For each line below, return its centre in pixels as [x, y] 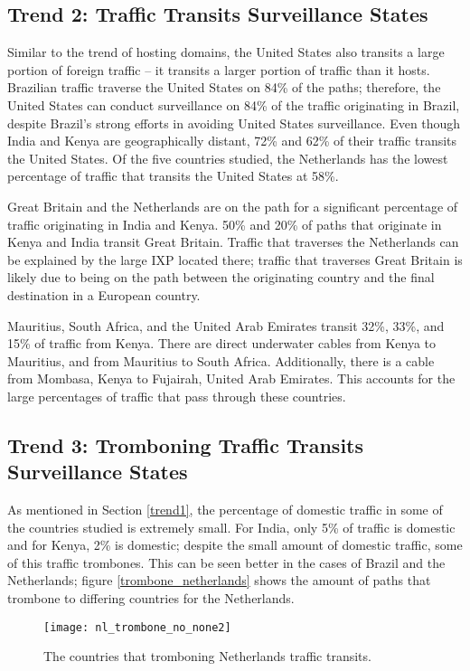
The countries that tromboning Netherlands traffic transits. [207, 656]
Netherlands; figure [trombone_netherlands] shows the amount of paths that [219, 580]
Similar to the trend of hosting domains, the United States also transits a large [226, 52]
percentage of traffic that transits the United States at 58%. [173, 176]
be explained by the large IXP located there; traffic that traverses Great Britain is [235, 259]
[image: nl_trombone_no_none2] [137, 627]
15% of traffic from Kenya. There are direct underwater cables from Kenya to [222, 343]
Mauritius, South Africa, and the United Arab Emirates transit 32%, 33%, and [226, 325]
